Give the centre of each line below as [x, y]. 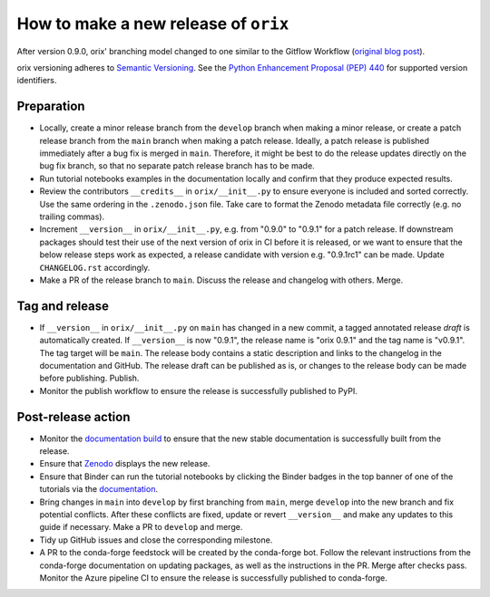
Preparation [51, 106]
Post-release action [73, 417]
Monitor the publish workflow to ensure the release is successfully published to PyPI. [198, 390]
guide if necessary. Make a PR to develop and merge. [141, 527]
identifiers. [37, 81]
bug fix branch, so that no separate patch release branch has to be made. [177, 166]
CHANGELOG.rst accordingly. [95, 267]
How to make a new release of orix [153, 24]
